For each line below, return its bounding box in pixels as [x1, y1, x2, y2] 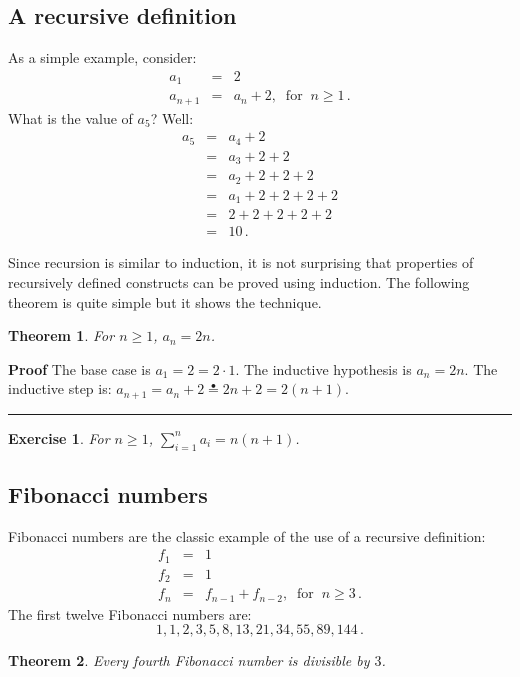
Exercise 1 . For [8, 427, 110, 448]
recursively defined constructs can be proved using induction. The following [8, 271, 470, 292]
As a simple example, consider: [8, 47, 197, 68]
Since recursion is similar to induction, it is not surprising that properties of [8, 252, 474, 273]
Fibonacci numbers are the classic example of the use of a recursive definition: [8, 525, 486, 546]
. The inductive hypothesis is [235, 358, 412, 379]
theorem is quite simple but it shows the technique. [8, 291, 322, 312]
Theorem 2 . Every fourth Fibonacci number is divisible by [8, 650, 370, 671]
